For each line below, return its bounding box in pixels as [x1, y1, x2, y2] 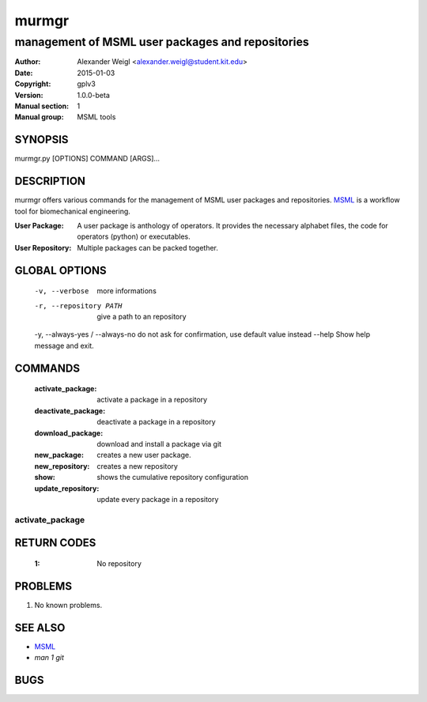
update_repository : [34, 483, 100, 493]
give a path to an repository [96, 311, 187, 321]
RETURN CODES [14, 536, 96, 549]
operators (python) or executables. [77, 232, 191, 241]
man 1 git [34, 653, 65, 662]
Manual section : [14, 101, 70, 111]
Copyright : [14, 79, 51, 89]
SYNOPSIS [14, 133, 69, 146]
